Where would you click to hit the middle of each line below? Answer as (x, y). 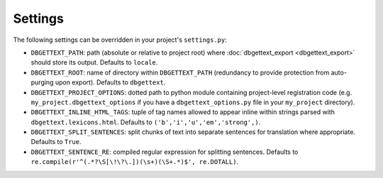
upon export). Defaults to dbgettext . (110, 82)
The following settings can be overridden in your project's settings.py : (120, 40)
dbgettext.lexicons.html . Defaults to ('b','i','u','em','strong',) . (146, 122)
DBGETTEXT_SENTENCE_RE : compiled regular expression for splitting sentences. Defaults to (165, 152)
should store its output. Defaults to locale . (94, 62)
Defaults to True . (56, 142)
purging (42, 82)
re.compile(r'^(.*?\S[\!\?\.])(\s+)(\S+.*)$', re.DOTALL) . (135, 162)
